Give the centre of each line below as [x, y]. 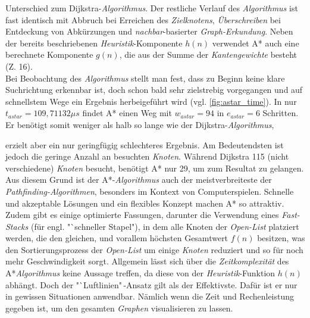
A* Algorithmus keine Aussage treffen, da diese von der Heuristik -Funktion [140, 273]
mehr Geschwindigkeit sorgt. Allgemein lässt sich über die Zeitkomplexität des [147, 261]
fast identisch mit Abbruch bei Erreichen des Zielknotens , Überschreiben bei [143, 19]
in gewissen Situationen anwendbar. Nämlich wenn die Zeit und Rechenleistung [150, 296]
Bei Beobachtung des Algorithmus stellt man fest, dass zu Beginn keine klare [145, 78]
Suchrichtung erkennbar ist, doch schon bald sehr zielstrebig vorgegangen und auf [154, 90]
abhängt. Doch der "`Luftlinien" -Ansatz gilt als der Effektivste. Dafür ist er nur [151, 284]
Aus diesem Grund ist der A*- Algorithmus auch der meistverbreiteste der [139, 180]
